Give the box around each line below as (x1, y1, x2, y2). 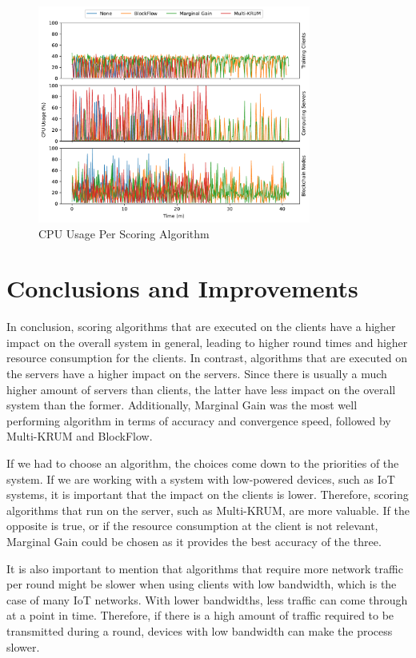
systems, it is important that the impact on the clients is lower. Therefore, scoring (6, 486, 409, 503)
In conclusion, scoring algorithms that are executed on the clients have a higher (6, 318, 396, 335)
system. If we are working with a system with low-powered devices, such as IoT (6, 470, 395, 487)
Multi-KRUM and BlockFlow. (6, 428, 153, 445)
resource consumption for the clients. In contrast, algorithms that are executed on (6, 349, 408, 366)
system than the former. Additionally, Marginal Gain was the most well (6, 397, 358, 413)
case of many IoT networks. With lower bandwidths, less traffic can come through (6, 591, 408, 608)
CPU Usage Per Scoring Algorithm (38, 225, 210, 241)
